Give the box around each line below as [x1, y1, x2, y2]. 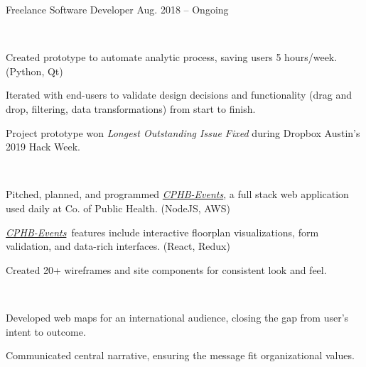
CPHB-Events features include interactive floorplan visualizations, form [6, 224, 319, 239]
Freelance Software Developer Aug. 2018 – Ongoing [6, 2, 229, 16]
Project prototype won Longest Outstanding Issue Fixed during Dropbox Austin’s [6, 125, 360, 140]
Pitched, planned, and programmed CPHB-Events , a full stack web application [6, 187, 349, 202]
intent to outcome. [6, 324, 86, 339]
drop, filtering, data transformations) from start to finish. [6, 101, 256, 116]
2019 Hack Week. [6, 139, 80, 154]
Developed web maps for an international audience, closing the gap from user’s [6, 310, 349, 324]
